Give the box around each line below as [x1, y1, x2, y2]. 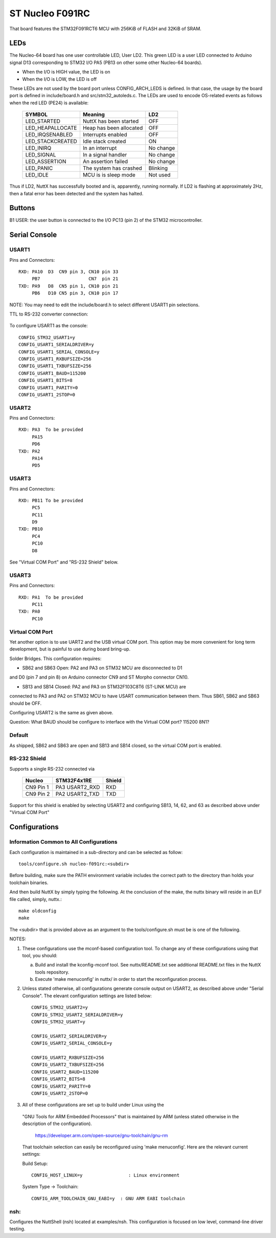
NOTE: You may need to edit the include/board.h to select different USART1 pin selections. [9, 302, 200, 308]
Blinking [148, 165, 168, 172]
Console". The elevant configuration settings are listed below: [22, 993, 152, 999]
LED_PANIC [25, 165, 53, 172]
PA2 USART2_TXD [55, 791, 100, 798]
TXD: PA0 [18, 609, 40, 615]
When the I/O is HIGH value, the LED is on [22, 69, 110, 75]
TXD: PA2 [18, 448, 40, 454]
